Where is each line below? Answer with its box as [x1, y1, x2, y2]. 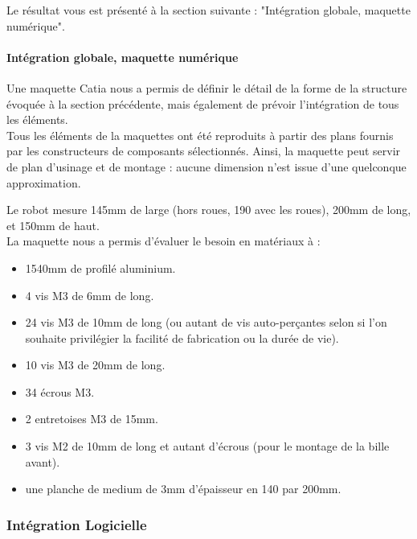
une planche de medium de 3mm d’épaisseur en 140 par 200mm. [25, 480, 341, 497]
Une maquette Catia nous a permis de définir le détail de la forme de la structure [6, 79, 407, 96]
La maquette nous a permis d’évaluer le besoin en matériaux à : [6, 232, 321, 249]
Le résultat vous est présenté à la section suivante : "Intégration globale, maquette [6, 2, 411, 18]
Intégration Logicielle [6, 514, 147, 534]
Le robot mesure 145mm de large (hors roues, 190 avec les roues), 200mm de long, [6, 201, 411, 218]
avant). [25, 453, 60, 470]
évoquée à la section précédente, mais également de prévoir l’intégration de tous [6, 95, 399, 112]
